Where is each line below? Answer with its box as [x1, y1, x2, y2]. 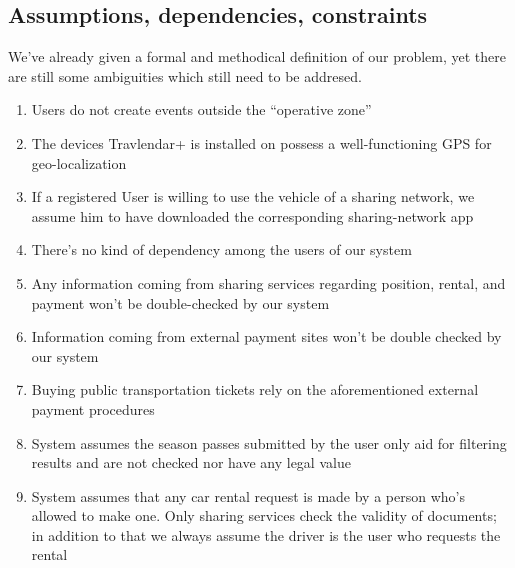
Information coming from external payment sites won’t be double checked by [31, 326, 502, 347]
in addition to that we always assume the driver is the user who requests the [31, 524, 501, 545]
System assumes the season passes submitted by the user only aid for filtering [31, 432, 507, 453]
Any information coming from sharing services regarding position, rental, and [31, 272, 506, 293]
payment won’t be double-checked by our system [31, 292, 330, 313]
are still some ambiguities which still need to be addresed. [8, 65, 362, 86]
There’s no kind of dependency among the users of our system [31, 239, 412, 260]
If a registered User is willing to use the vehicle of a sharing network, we [31, 186, 475, 207]
